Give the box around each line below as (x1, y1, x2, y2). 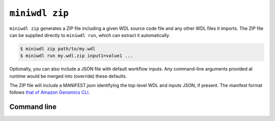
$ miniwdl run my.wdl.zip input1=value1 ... (20, 53, 133, 59)
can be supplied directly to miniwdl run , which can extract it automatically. (9, 32, 171, 38)
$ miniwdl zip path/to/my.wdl (20, 46, 96, 52)
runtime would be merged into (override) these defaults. (9, 73, 127, 79)
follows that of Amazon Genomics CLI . (9, 89, 90, 96)
